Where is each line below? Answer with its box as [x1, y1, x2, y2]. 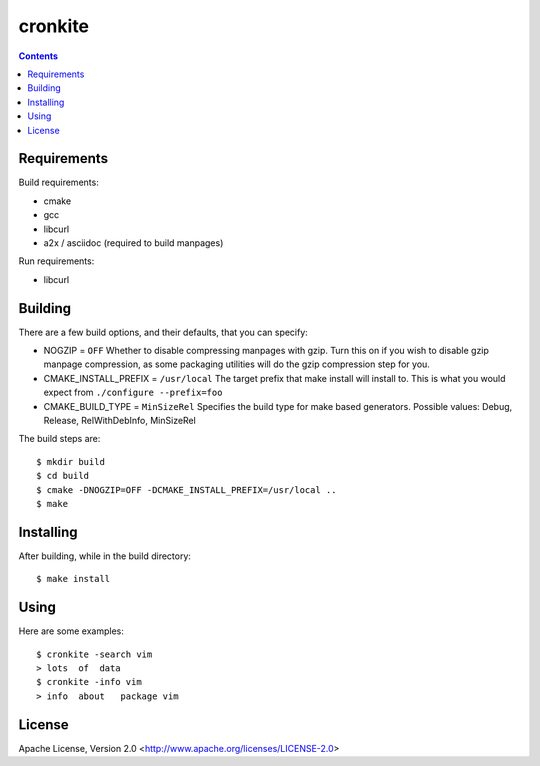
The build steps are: [18, 433, 101, 445]
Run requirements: [18, 255, 95, 267]
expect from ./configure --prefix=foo [43, 386, 223, 399]
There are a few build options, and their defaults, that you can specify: [18, 326, 309, 338]
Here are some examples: [18, 625, 125, 637]
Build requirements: [18, 176, 99, 189]
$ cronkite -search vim [36, 648, 153, 660]
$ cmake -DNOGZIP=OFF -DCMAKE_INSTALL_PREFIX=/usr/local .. [36, 484, 337, 495]
